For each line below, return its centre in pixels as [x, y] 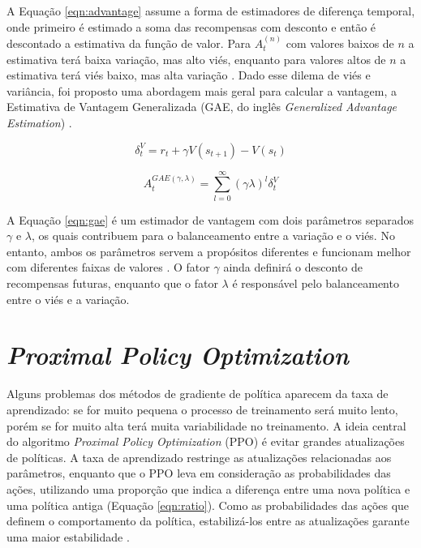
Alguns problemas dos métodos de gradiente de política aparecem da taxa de [198, 394]
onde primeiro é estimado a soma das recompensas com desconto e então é [191, 26]
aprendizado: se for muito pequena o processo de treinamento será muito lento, [202, 409]
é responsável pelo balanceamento [316, 283]
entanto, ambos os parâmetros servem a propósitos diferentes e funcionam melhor [209, 251]
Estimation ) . [39, 122]
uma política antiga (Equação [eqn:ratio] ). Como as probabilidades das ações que [208, 505]
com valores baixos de [340, 43]
